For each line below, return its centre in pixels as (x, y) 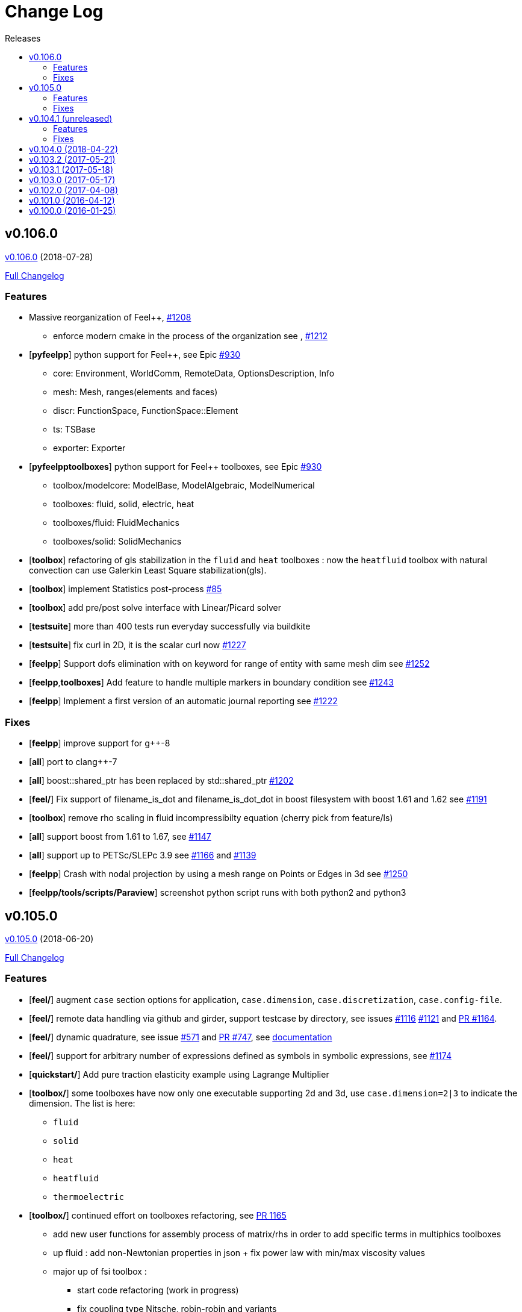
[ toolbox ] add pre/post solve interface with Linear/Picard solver (155, 608)
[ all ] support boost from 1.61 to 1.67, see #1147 (120, 837)
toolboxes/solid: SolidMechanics (117, 542)
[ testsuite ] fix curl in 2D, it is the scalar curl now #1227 (138, 645)
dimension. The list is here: (82, 1103)
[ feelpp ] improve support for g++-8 (100, 743)
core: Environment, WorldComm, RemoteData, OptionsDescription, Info (194, 373)
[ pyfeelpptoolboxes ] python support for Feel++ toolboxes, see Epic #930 (176, 467)
